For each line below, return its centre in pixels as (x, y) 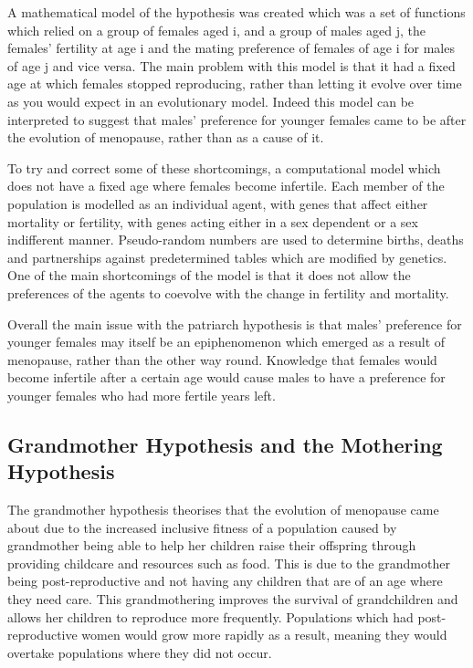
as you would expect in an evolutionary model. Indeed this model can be (211, 101)
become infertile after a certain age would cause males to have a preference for (226, 377)
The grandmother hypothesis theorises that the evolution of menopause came (223, 510)
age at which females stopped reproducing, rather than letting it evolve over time (235, 83)
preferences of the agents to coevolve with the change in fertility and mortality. (228, 292)
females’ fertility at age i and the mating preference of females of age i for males (231, 48)
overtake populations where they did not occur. (140, 652)
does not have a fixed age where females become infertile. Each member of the (226, 186)
